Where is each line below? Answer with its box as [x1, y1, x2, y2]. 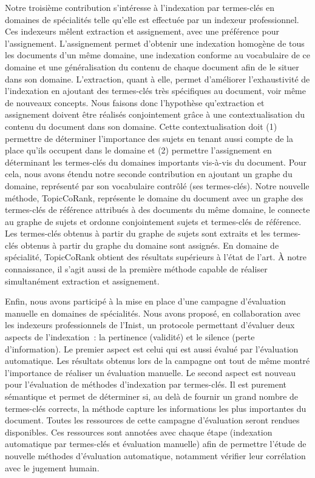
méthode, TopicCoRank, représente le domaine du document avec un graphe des [5, 191, 303, 204]
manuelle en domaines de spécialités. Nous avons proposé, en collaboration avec [5, 306, 301, 319]
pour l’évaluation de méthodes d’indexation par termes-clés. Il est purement [5, 378, 287, 391]
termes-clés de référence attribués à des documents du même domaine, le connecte [5, 203, 310, 216]
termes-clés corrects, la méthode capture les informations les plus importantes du [5, 402, 307, 414]
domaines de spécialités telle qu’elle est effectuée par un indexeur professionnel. [5, 13, 299, 25]
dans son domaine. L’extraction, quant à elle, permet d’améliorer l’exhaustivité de [5, 72, 310, 85]
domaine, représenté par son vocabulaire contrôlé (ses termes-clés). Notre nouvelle [5, 179, 310, 192]
